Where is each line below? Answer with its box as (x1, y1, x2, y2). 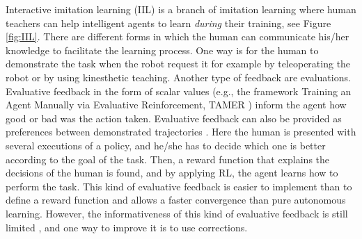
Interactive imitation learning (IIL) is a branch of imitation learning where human (6, 2, 356, 16)
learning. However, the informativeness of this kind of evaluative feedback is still (6, 206, 348, 220)
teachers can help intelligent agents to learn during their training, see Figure (6, 15, 331, 30)
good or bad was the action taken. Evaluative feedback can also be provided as (6, 110, 342, 125)
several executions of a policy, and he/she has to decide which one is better (6, 138, 326, 152)
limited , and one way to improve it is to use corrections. (6, 220, 248, 234)
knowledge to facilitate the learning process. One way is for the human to (6, 42, 319, 57)
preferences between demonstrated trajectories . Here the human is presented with (6, 124, 356, 139)
